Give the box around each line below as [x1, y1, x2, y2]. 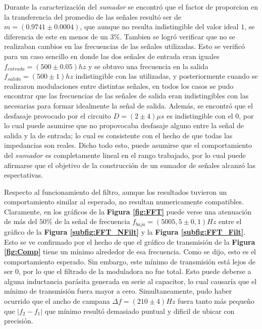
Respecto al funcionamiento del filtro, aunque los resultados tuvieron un [4, 186, 227, 197]
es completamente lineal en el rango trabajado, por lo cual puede [45, 149, 246, 160]
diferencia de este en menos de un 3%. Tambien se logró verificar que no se [4, 31, 235, 41]
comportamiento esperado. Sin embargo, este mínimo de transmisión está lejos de [4, 256, 255, 266]
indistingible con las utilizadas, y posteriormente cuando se [75, 71, 258, 81]
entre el [218, 216, 242, 227]
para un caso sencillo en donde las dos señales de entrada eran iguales [4, 50, 220, 61]
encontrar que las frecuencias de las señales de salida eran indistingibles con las [4, 90, 249, 101]
